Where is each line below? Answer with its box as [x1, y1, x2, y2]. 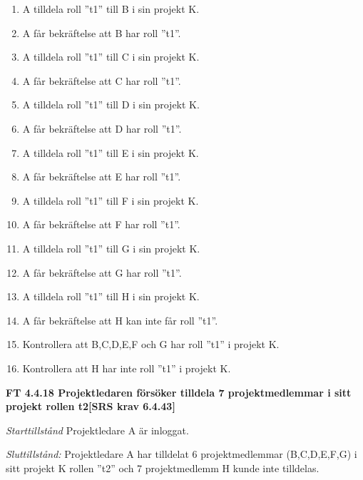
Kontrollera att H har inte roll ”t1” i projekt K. [22, 360, 231, 375]
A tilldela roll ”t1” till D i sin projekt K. [22, 97, 200, 112]
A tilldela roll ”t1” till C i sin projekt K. [22, 49, 200, 64]
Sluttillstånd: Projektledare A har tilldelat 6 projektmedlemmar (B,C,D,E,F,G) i [6, 446, 357, 461]
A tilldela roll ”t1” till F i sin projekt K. [22, 193, 199, 208]
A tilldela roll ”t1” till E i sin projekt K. [22, 145, 199, 160]
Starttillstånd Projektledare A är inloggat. [6, 422, 189, 437]
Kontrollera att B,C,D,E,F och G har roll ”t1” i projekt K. [22, 337, 280, 352]
